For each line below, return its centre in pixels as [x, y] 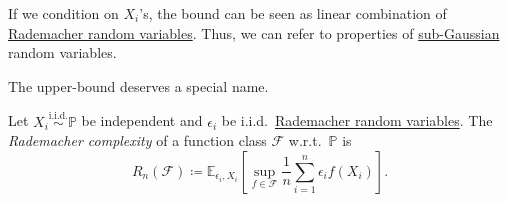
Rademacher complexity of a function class [137, 140]
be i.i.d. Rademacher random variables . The [357, 120]
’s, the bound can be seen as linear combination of [293, 13]
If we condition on [63, 13]
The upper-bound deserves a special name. [138, 85]
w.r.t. [305, 140]
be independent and [142, 120]
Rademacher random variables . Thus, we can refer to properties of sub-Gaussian [254, 32]
